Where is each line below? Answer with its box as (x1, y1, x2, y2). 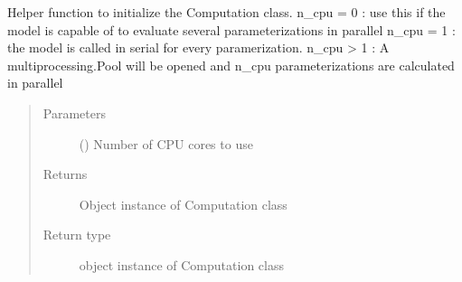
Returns (42, 164, 88, 183)
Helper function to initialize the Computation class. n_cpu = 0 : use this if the (7, 3, 446, 21)
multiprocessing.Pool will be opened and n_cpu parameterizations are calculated (7, 55, 455, 74)
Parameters (42, 103, 106, 122)
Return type (42, 225, 111, 244)
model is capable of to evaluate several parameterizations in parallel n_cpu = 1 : (7, 20, 456, 39)
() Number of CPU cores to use (79, 134, 253, 153)
